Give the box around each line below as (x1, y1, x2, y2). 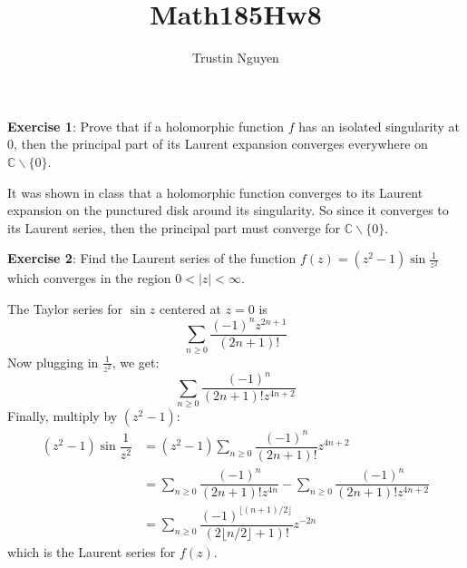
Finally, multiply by (7, 406, 118, 426)
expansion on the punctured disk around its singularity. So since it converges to (7, 201, 449, 220)
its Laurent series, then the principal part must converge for (7, 218, 341, 237)
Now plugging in (7, 352, 99, 371)
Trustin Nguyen (192, 48, 279, 67)
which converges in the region (7, 269, 171, 288)
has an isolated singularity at (298, 116, 460, 135)
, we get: (112, 352, 160, 371)
